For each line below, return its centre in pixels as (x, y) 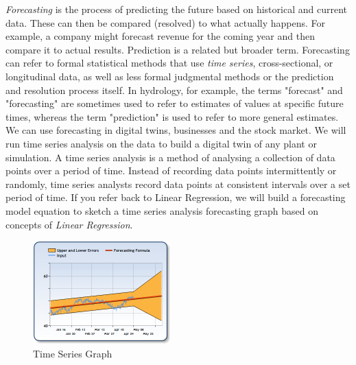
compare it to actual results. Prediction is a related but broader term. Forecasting (178, 49)
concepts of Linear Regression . (69, 224)
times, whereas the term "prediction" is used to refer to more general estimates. (172, 116)
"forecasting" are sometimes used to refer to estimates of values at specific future (175, 103)
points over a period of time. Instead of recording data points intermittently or (171, 170)
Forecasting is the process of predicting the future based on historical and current (176, 9)
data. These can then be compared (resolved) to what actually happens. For (166, 22)
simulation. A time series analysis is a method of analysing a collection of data (170, 157)
